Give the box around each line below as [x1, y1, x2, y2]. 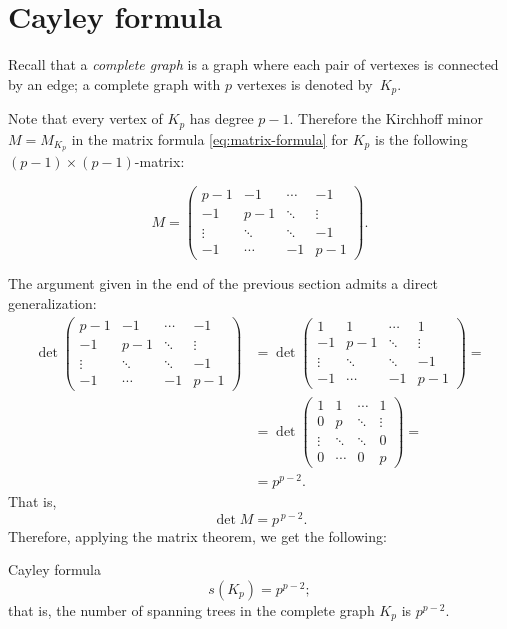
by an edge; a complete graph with [8, 73, 221, 94]
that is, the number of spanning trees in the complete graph [8, 599, 375, 620]
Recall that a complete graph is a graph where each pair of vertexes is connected [8, 54, 499, 75]
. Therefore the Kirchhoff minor [289, 108, 483, 129]
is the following [374, 128, 468, 149]
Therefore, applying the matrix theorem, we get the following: [8, 525, 387, 546]
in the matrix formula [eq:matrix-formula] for [71, 128, 349, 149]
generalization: [8, 292, 97, 313]
